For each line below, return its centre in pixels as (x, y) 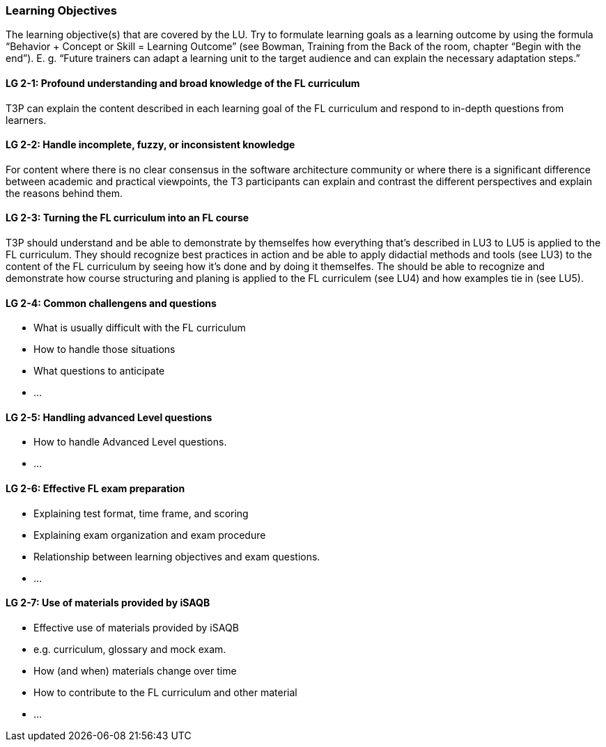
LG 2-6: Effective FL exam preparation (95, 489)
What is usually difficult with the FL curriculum (140, 328)
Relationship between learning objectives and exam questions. (177, 556)
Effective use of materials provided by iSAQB (136, 627)
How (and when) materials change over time (135, 670)
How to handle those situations (104, 349)
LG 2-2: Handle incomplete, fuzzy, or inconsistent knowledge (150, 145)
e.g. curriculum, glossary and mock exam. (130, 649)
